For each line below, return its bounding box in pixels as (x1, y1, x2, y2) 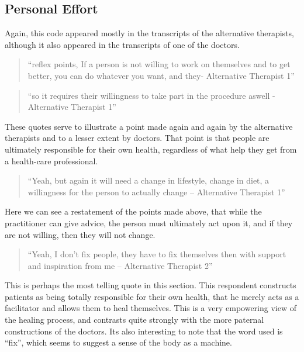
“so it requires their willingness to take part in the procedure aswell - (27, 89, 275, 101)
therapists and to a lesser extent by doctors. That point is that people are (5, 132, 270, 144)
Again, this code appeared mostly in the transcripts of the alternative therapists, (5, 27, 294, 39)
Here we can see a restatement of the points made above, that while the (5, 205, 262, 218)
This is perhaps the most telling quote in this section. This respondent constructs (5, 279, 296, 291)
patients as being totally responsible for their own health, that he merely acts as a (5, 290, 299, 302)
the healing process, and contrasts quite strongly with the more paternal (5, 313, 264, 326)
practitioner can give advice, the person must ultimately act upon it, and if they (5, 216, 293, 229)
